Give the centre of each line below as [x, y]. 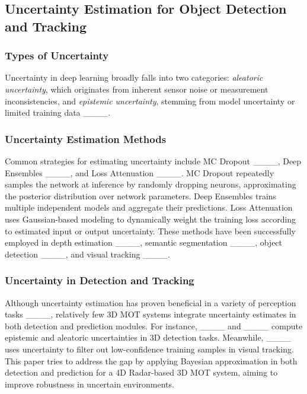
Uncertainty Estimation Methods [86, 139]
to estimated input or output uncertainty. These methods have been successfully [150, 231]
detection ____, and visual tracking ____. [87, 254]
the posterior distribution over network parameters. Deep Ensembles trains [141, 196]
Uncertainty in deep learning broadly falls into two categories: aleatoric [134, 77]
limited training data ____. [58, 112]
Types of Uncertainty [57, 55]
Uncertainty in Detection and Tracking [100, 280]
